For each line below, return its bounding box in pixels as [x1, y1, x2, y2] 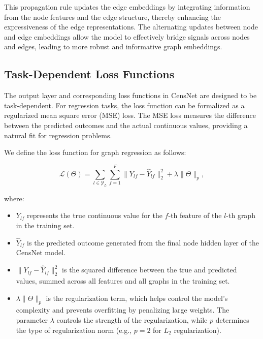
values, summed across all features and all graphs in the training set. [16, 275, 230, 286]
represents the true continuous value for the [27, 210, 162, 221]
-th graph [226, 210, 255, 221]
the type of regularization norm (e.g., [16, 324, 132, 335]
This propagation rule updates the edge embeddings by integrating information [4, 2, 250, 12]
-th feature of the [168, 210, 222, 221]
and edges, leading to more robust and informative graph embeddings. [4, 41, 222, 52]
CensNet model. [16, 247, 66, 258]
